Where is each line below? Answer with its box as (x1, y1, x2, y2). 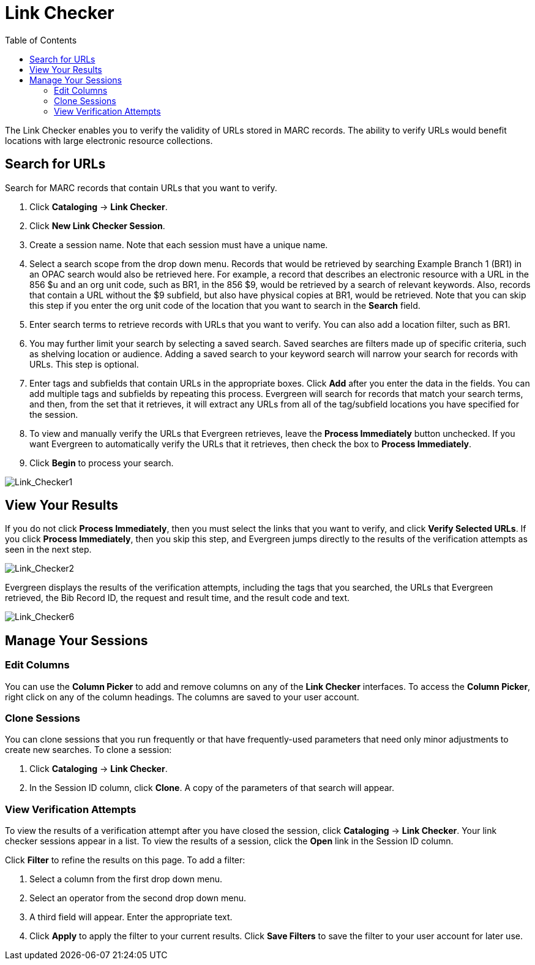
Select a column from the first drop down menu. (29, 874, 222, 885)
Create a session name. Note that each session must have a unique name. (29, 239, 328, 250)
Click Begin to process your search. (29, 457, 174, 468)
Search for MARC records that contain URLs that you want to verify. (5, 182, 277, 193)
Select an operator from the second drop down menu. (29, 893, 246, 904)
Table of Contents (5, 34, 77, 45)
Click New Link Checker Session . (29, 220, 165, 231)
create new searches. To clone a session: (5, 744, 172, 755)
